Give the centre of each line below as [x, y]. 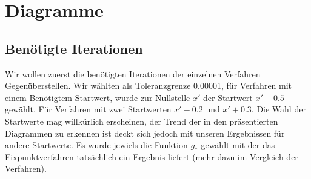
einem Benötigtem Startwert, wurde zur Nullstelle [98, 97]
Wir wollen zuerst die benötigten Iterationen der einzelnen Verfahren [133, 73]
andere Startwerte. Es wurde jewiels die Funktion [96, 145]
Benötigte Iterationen [74, 48]
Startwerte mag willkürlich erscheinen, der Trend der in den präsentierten [142, 121]
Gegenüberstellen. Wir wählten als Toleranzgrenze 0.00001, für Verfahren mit [149, 86]
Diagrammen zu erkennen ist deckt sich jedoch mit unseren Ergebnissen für [145, 133]
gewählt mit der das [238, 145]
